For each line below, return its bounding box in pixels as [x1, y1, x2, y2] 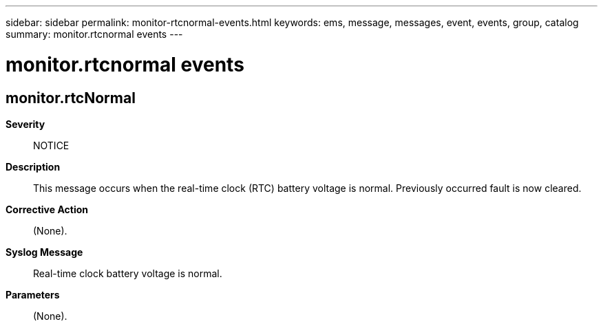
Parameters [6, 288, 60, 301]
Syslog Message [6, 246, 83, 258]
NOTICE [33, 139, 70, 151]
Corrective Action [6, 203, 88, 215]
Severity [6, 118, 45, 130]
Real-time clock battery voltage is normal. [33, 267, 222, 279]
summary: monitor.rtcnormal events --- [6, 28, 183, 40]
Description [6, 160, 61, 173]
